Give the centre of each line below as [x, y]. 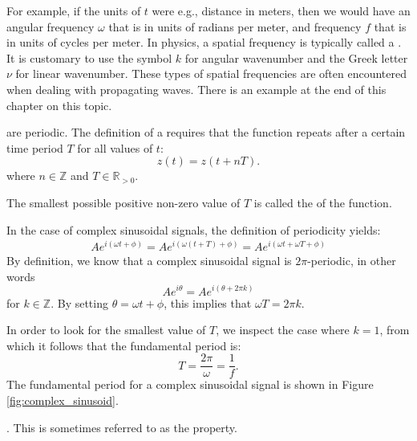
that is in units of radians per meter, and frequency [235, 26]
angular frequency [51, 26]
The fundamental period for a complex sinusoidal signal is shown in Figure [190, 384]
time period [35, 147]
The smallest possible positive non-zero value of [123, 202]
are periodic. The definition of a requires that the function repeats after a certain [206, 132]
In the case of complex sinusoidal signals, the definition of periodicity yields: [194, 229]
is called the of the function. [323, 202]
